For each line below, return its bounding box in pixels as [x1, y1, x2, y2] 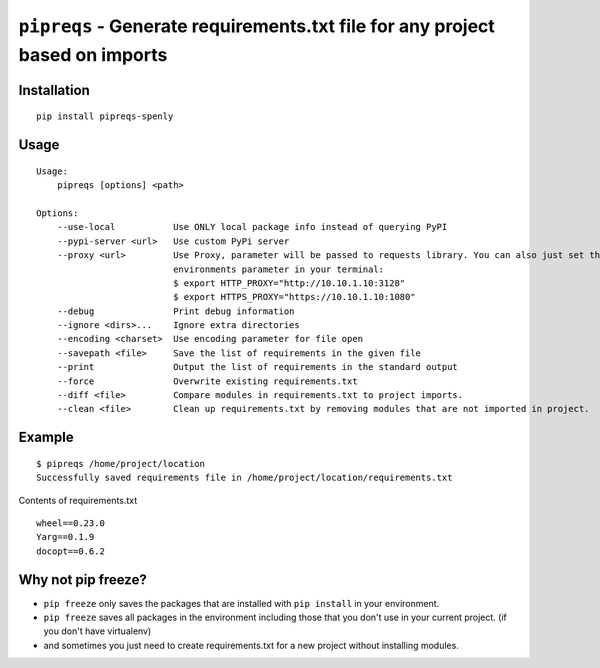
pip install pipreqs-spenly [36, 111, 174, 122]
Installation [18, 81, 90, 99]
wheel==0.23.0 [36, 517, 105, 529]
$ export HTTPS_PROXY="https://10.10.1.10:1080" [173, 291, 416, 303]
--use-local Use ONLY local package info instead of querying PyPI [56, 221, 448, 233]
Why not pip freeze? [18, 571, 147, 588]
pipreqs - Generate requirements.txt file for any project [18, 15, 495, 37]
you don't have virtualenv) [43, 625, 152, 637]
